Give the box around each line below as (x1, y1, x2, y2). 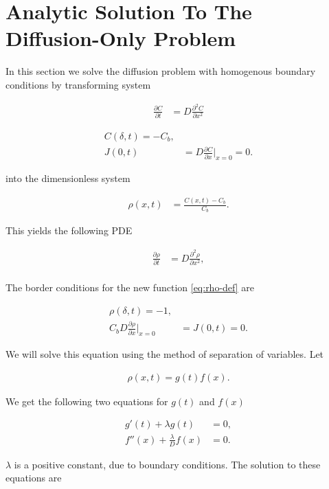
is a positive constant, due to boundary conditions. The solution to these (14, 457, 321, 471)
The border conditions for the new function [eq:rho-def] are (5, 280, 255, 295)
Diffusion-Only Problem (5, 24, 236, 52)
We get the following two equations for (5, 394, 168, 408)
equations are (5, 470, 62, 485)
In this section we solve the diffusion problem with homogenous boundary (5, 64, 316, 78)
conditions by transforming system (5, 77, 151, 91)
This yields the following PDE (5, 223, 133, 238)
